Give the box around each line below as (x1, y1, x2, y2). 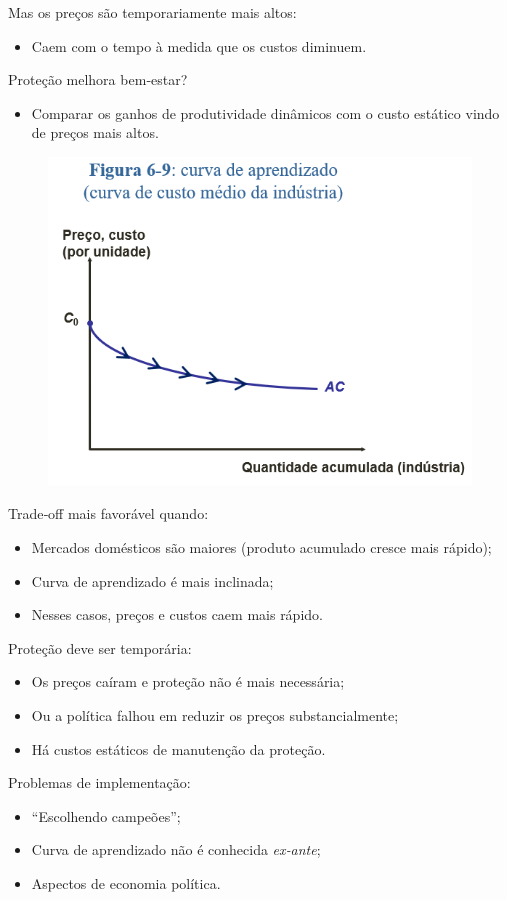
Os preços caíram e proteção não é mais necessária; (31, 671, 345, 692)
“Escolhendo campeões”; (31, 805, 181, 826)
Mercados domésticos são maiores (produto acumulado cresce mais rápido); (31, 537, 492, 558)
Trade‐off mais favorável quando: (8, 503, 209, 524)
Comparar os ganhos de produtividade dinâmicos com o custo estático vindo (31, 102, 500, 123)
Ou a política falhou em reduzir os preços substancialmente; (31, 705, 399, 725)
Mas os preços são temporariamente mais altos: (8, 2, 297, 22)
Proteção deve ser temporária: (8, 637, 192, 658)
